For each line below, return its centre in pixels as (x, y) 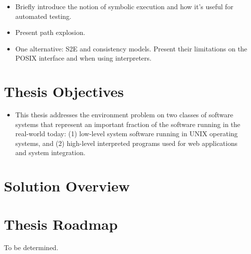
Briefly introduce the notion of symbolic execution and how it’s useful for (124, 6)
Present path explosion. (50, 32)
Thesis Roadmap (61, 224)
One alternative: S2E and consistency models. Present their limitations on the (131, 48)
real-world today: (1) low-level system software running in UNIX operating (126, 134)
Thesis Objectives (64, 91)
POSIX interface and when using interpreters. (83, 58)
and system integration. (50, 152)
